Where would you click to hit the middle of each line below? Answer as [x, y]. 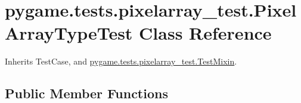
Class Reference [205, 33]
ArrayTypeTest [69, 33]
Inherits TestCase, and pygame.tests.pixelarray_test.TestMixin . [121, 61]
